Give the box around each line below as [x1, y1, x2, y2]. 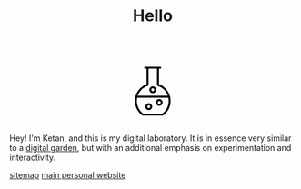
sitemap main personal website [9, 170, 126, 181]
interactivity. [9, 152, 56, 164]
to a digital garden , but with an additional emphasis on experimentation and [9, 143, 292, 154]
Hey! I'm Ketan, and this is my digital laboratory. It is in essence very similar [9, 133, 292, 144]
